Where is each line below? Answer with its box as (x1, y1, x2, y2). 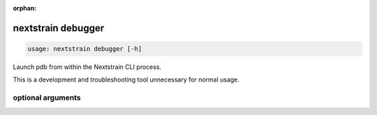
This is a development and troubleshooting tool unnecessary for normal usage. (13, 75, 240, 84)
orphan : (13, 4, 37, 12)
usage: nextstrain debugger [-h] (27, 45, 142, 52)
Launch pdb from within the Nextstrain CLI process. (13, 63, 162, 71)
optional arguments (13, 93, 81, 102)
